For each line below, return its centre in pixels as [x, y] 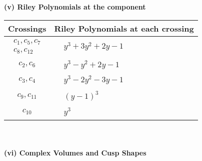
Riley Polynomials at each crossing [124, 28]
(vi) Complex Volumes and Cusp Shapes [75, 153]
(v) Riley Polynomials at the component [75, 7]
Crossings [27, 28]
